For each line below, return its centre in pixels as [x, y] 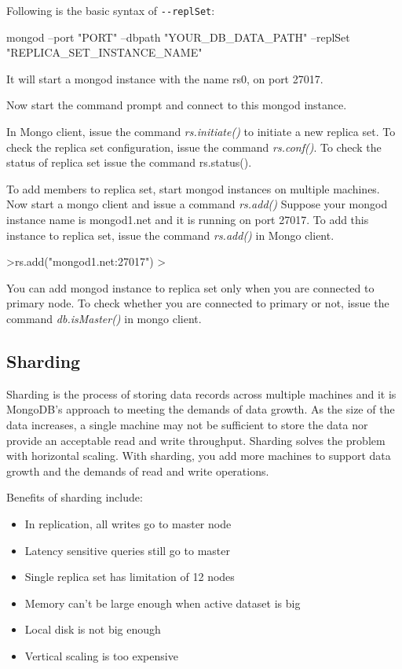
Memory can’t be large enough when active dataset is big [163, 603]
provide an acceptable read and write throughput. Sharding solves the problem [196, 440]
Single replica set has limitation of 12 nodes [130, 577]
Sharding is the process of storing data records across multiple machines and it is [201, 393]
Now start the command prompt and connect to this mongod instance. [177, 105]
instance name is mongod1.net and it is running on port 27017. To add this [188, 219]
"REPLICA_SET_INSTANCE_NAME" [104, 52]
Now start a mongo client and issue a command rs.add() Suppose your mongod [197, 204]
